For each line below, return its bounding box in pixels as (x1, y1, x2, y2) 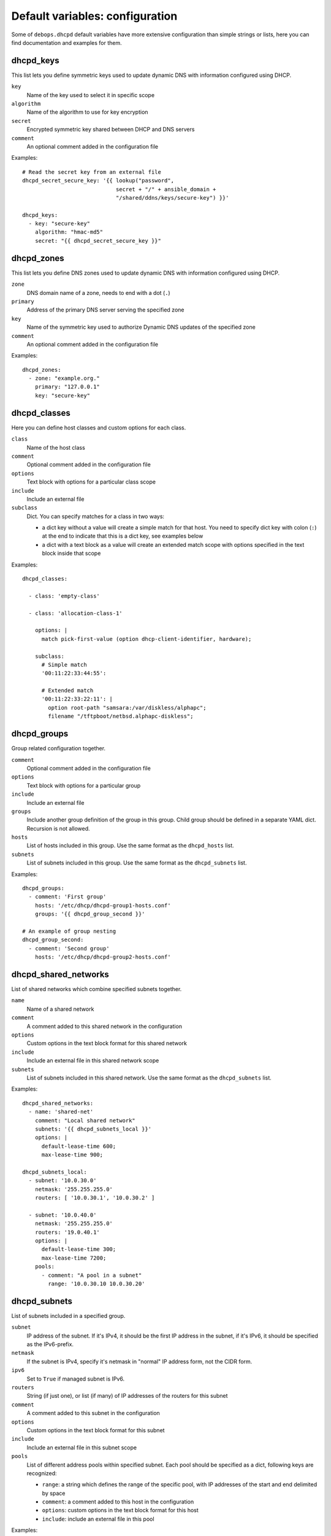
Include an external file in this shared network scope (26, 1057, 159, 1064)
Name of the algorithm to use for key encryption (26, 108, 148, 116)
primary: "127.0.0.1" (34, 383, 101, 390)
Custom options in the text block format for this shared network (26, 1040, 187, 1047)
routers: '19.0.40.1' (34, 1229, 101, 1236)
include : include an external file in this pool (42, 1515, 154, 1522)
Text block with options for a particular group (26, 782, 141, 789)
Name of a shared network (26, 1005, 94, 1013)
